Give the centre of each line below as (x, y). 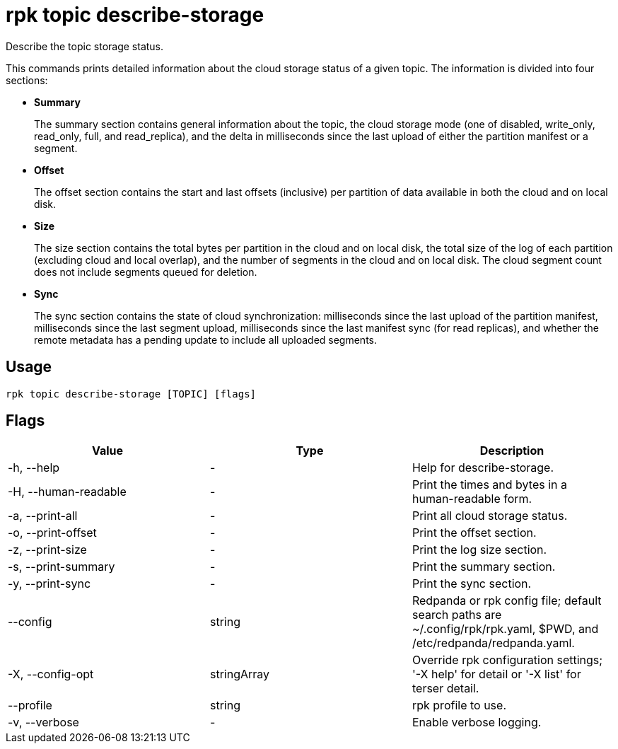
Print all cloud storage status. (490, 516)
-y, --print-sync (49, 584)
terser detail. (445, 689)
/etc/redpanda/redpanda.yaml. (493, 643)
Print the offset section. (474, 533)
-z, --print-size (47, 550)
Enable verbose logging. (477, 722)
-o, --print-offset (52, 533)
